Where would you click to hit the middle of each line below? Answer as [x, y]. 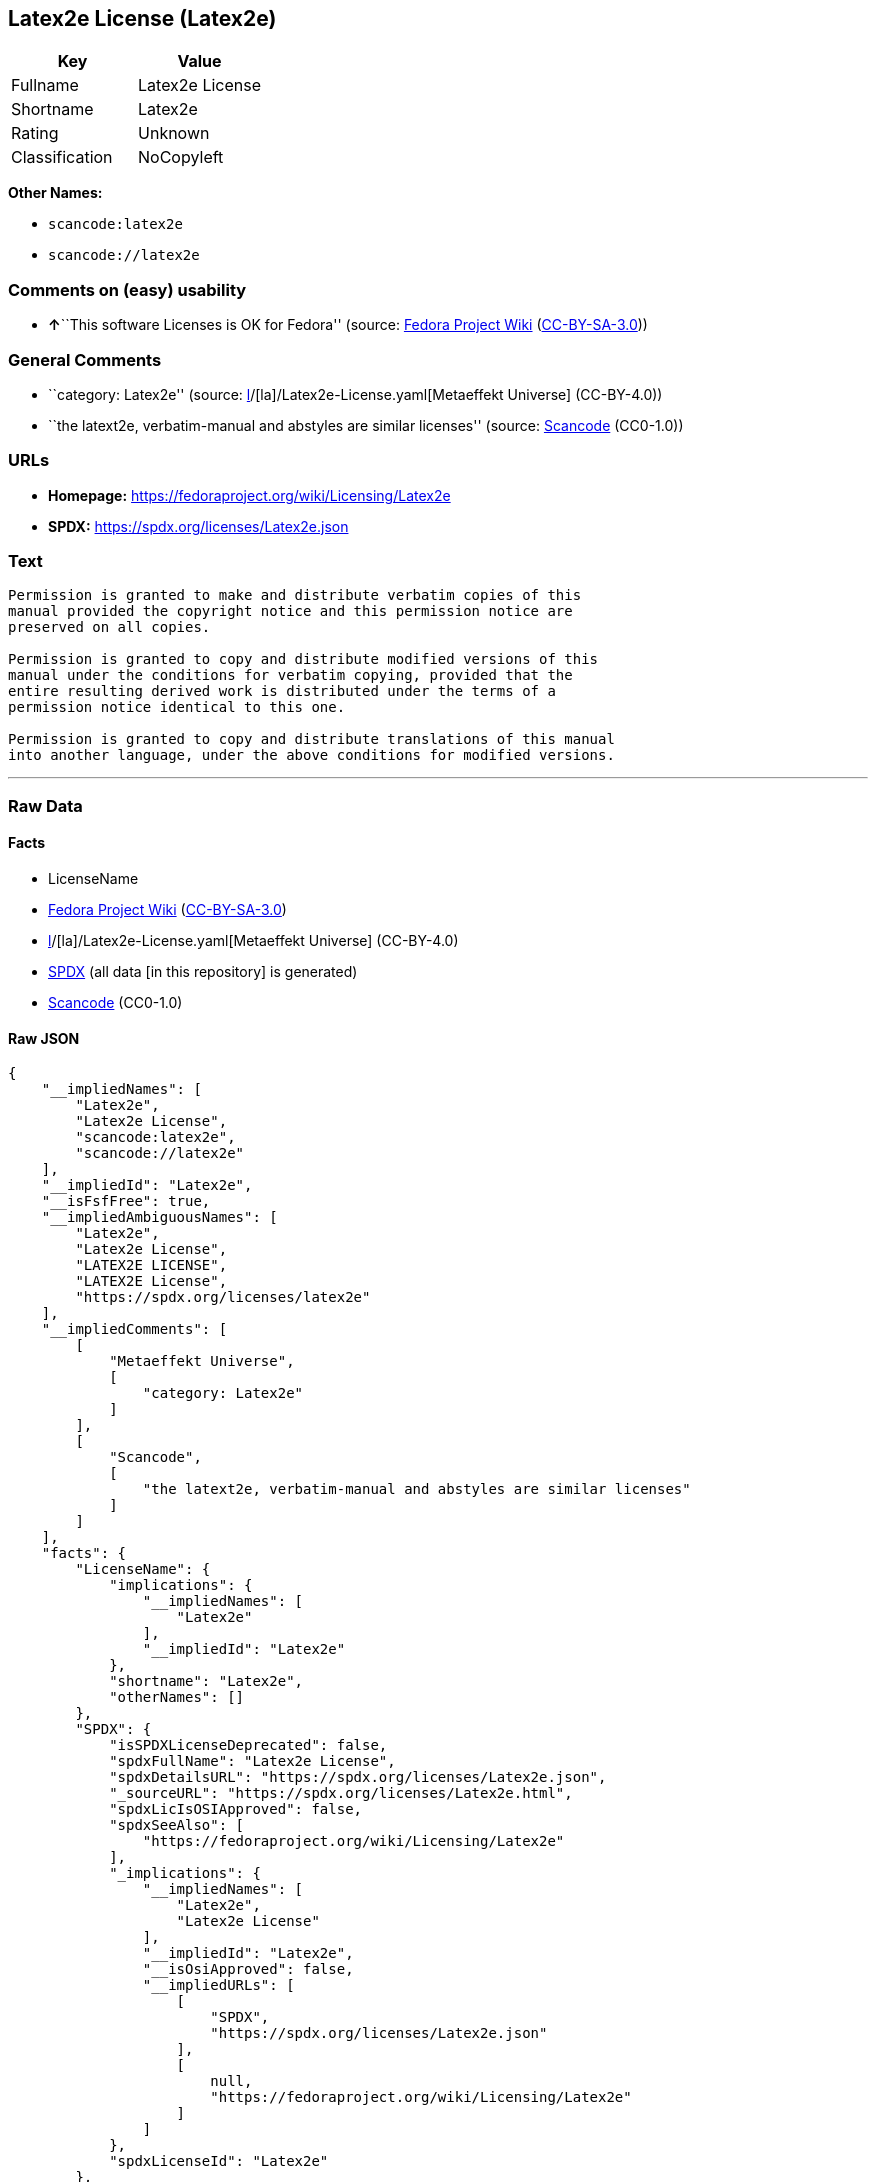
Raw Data [45, 805]
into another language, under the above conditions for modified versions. [311, 755]
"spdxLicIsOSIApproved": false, [236, 1809]
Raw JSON [44, 1038]
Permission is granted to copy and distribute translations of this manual [311, 739]
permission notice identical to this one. [177, 707]
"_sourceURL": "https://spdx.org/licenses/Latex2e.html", [341, 1793]
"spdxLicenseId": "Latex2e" [219, 2161]
